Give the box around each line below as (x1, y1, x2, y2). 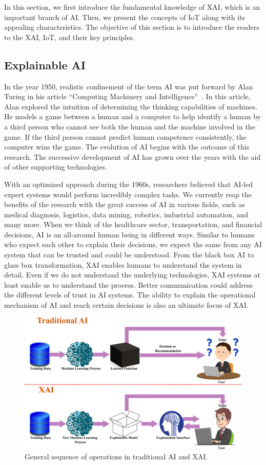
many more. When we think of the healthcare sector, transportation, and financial (4, 219, 262, 230)
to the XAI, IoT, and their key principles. (4, 31, 135, 42)
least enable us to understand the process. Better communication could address (4, 279, 253, 290)
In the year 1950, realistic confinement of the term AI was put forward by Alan (4, 81, 253, 91)
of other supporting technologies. (4, 161, 107, 172)
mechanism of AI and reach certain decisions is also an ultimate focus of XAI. (4, 300, 249, 310)
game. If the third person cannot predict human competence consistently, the (4, 131, 247, 142)
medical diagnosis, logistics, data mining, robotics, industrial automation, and (4, 209, 249, 219)
